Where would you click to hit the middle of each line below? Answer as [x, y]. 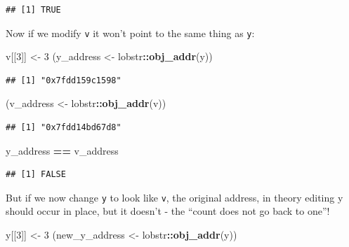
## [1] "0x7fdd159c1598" [64, 80]
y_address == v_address [62, 150]
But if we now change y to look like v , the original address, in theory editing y [174, 197]
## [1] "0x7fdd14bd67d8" [64, 128]
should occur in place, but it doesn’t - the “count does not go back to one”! [168, 211]
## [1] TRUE [33, 10]
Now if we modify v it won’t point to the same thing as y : [130, 33]
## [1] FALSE [36, 175]
